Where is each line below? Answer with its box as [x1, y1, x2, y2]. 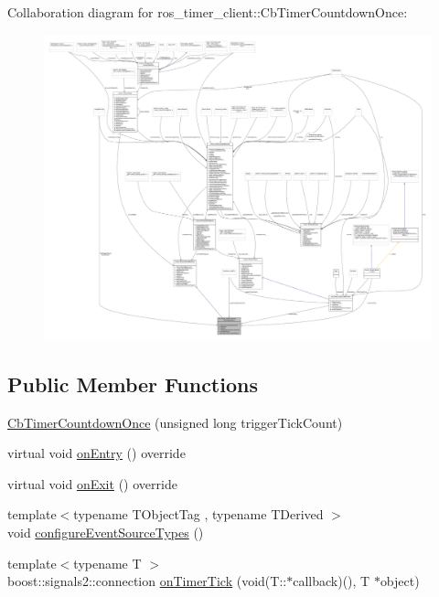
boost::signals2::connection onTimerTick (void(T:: [7, 571, 287, 591]
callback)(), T [293, 571, 370, 591]
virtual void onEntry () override [7, 443, 186, 463]
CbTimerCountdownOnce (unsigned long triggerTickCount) [7, 412, 343, 432]
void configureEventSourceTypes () [7, 522, 204, 541]
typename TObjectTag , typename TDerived [73, 505, 324, 524]
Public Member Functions [7, 369, 258, 398]
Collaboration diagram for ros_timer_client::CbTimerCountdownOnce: [7, 3, 408, 21]
